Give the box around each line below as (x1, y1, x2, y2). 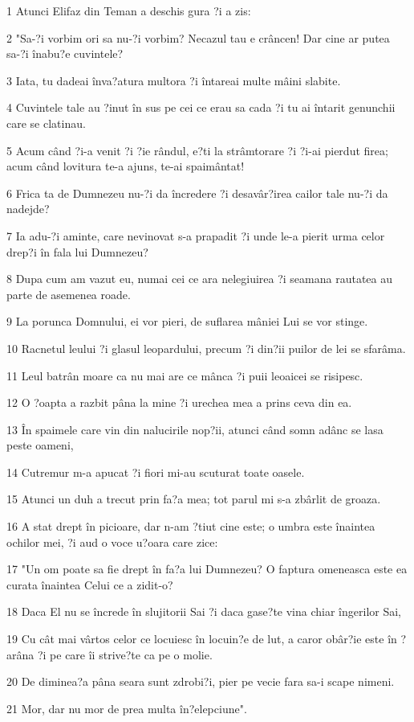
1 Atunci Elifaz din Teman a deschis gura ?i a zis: (6, 2, 251, 18)
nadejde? (6, 200, 50, 217)
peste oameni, (6, 437, 74, 453)
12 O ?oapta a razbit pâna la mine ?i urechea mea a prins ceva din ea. (6, 394, 352, 411)
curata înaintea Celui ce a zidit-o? (6, 576, 173, 593)
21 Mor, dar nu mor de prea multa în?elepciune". (6, 699, 247, 716)
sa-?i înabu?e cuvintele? (6, 45, 124, 62)
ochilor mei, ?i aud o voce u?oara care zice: (6, 533, 218, 550)
